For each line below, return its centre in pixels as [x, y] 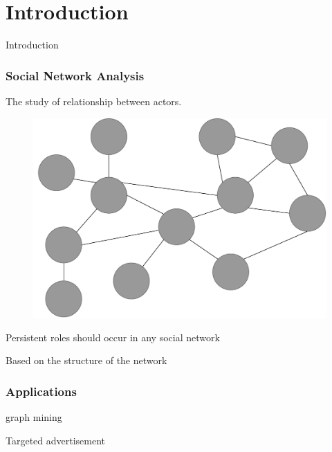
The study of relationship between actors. [94, 101]
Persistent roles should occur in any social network [113, 337]
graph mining [34, 417]
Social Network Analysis [75, 75]
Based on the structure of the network [86, 360]
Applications [41, 391]
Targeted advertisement [56, 440]
